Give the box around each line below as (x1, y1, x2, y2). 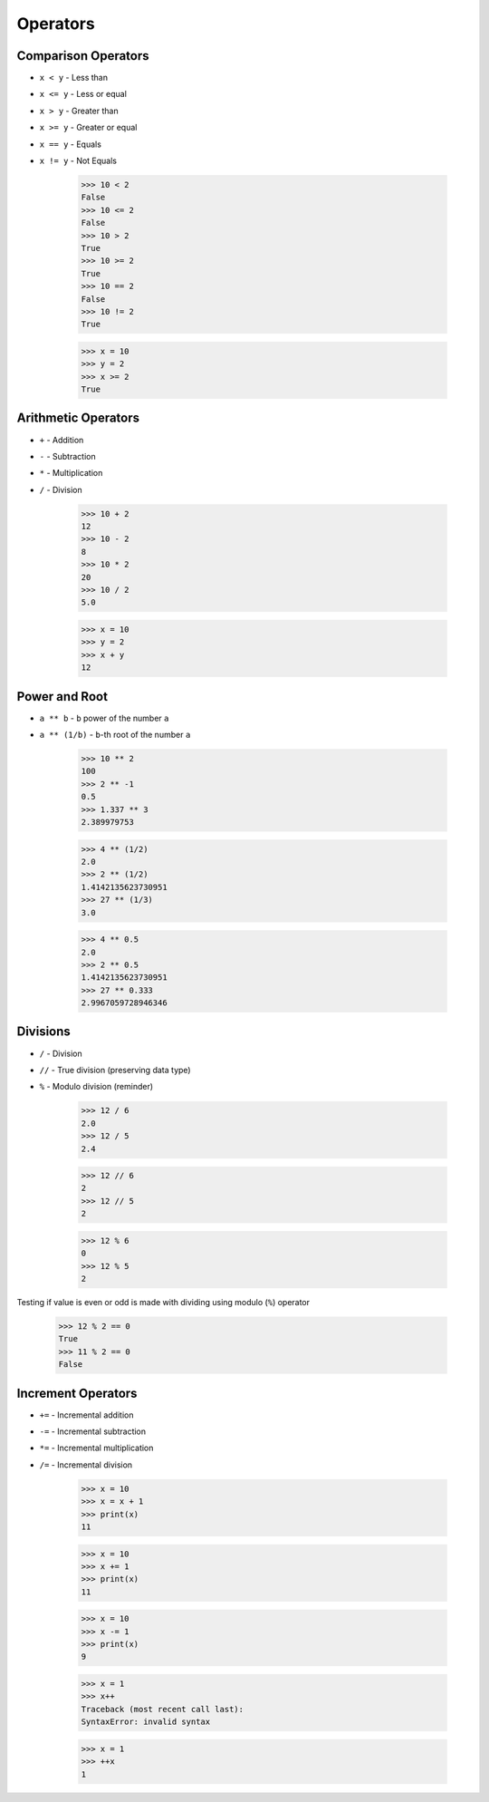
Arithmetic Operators (16, 411, 140, 426)
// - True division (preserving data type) (39, 1064, 191, 1075)
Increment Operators (16, 1385, 138, 1400)
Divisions (16, 1024, 72, 1040)
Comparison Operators (16, 48, 149, 63)
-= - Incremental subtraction (39, 1426, 147, 1437)
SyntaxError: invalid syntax (81, 1717, 211, 1727)
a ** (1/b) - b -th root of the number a (39, 730, 191, 741)
